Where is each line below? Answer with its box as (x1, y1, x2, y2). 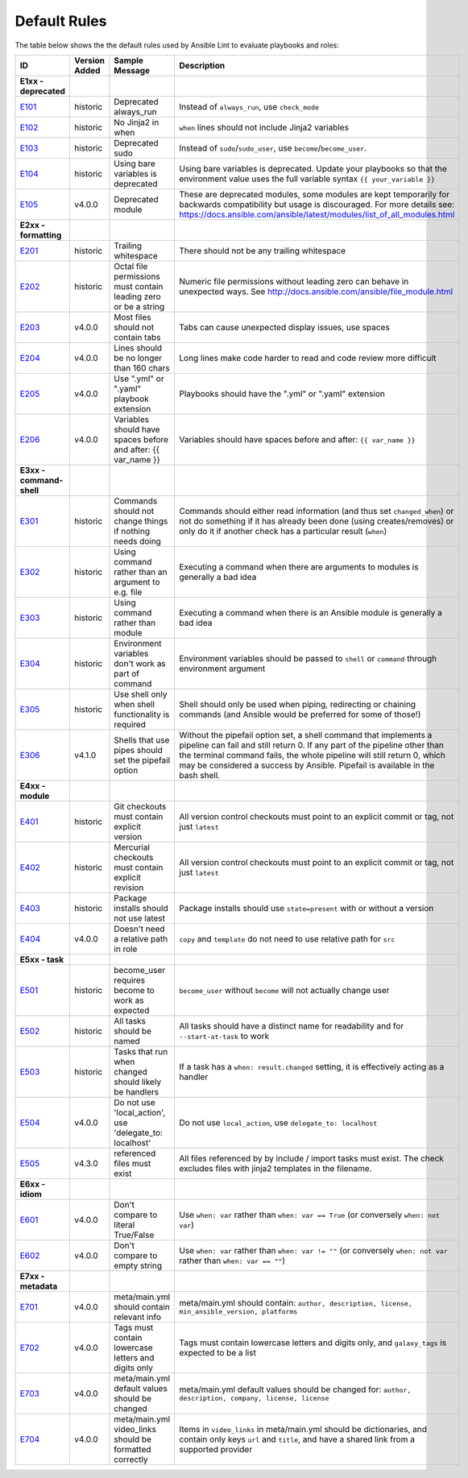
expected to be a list (179, 1347, 257, 1358)
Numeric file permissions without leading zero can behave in (179, 275, 409, 287)
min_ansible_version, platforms (179, 1307, 298, 1316)
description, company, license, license (179, 1394, 329, 1403)
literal (114, 1219, 135, 1230)
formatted (114, 1443, 152, 1455)
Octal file (114, 260, 148, 271)
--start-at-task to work (179, 1030, 270, 1041)
